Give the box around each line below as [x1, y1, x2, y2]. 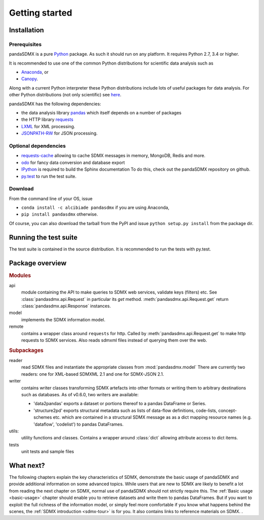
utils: [9, 428, 19, 434]
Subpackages [9, 347, 44, 354]
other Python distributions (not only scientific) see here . [9, 92, 122, 98]
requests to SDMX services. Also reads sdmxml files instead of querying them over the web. [21, 338, 207, 343]
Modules [9, 272, 31, 279]
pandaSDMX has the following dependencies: [9, 101, 101, 107]
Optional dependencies [9, 142, 66, 149]
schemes [33, 414, 52, 420]
